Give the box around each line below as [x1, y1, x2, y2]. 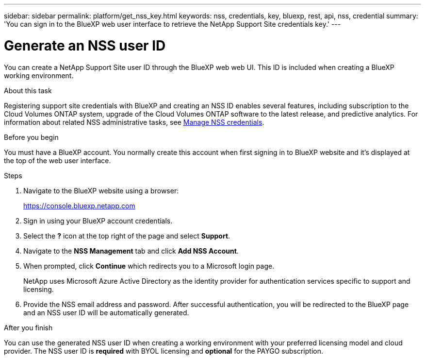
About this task [4, 86, 52, 95]
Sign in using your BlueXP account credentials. [23, 216, 173, 225]
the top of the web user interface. [4, 156, 111, 165]
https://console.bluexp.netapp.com [23, 201, 135, 210]
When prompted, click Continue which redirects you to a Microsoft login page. [23, 261, 275, 270]
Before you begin [4, 133, 59, 141]
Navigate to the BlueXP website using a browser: [23, 186, 179, 195]
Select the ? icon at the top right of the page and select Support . [23, 231, 230, 240]
